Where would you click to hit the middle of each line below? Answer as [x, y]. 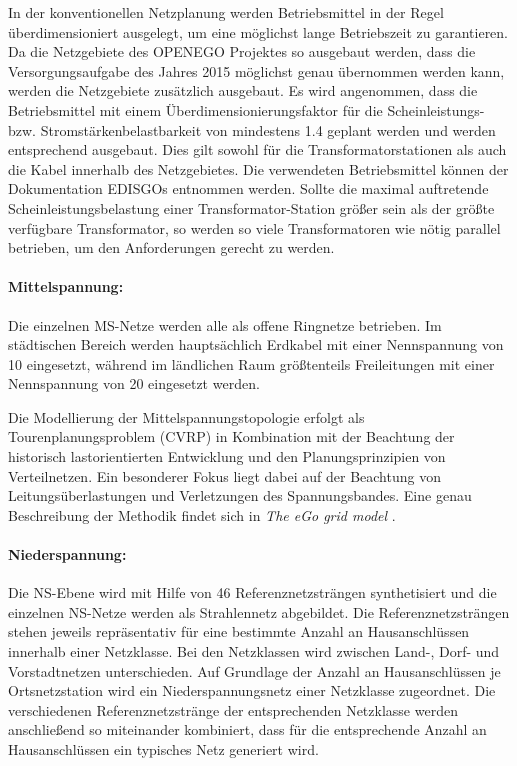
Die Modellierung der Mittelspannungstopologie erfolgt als [186, 416]
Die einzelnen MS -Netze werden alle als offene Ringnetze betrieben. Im [225, 324]
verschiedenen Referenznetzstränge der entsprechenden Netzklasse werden [233, 709]
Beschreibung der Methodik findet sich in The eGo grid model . [202, 514]
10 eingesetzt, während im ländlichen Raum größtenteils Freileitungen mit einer [251, 363]
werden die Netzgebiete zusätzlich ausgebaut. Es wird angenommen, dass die [243, 90]
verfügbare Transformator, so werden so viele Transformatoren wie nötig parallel [254, 227]
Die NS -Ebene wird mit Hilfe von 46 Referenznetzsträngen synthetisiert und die [252, 592]
